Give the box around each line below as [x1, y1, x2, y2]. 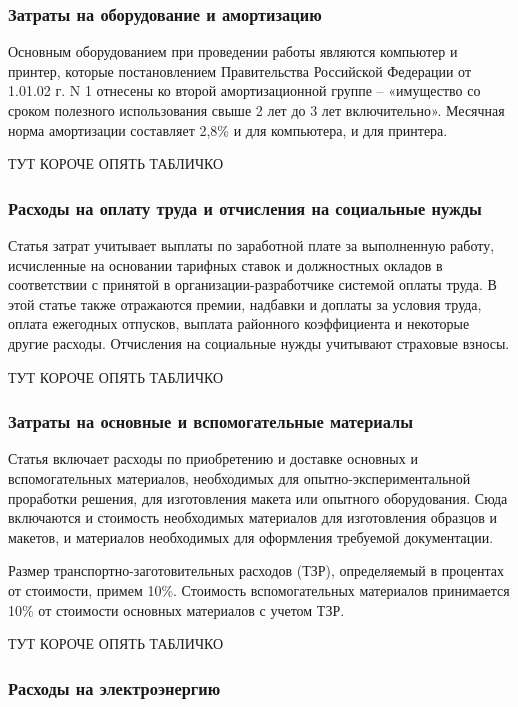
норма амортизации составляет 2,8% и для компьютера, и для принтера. [8, 119, 448, 140]
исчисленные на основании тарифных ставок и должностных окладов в [8, 254, 443, 275]
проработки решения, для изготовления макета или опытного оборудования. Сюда [8, 487, 508, 508]
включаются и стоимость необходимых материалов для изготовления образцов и [8, 507, 497, 528]
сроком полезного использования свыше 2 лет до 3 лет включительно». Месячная [8, 100, 505, 120]
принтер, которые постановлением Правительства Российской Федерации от [8, 60, 472, 81]
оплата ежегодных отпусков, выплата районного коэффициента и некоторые [8, 313, 470, 334]
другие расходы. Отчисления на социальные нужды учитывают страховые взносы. [8, 332, 510, 353]
